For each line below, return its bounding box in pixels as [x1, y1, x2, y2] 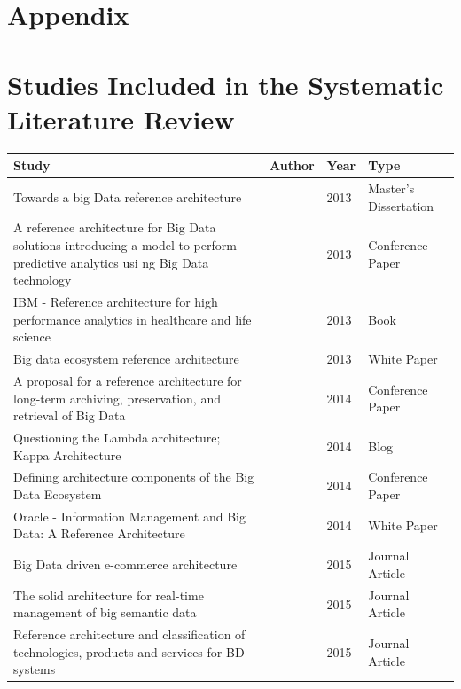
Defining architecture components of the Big [13, 467, 254, 486]
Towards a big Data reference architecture [13, 187, 242, 206]
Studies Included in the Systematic [7, 66, 444, 102]
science [13, 327, 51, 346]
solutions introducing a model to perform [13, 236, 237, 254]
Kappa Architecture [13, 445, 121, 464]
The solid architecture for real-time [13, 585, 204, 604]
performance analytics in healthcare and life [13, 309, 252, 328]
